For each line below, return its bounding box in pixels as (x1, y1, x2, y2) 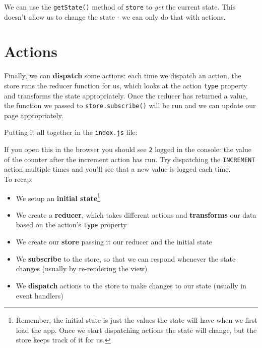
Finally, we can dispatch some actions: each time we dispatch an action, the (4, 70, 241, 81)
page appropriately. (4, 110, 63, 120)
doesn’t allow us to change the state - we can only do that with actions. (4, 11, 226, 22)
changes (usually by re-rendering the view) (16, 263, 148, 274)
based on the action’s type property (16, 219, 127, 230)
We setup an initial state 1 (16, 191, 100, 203)
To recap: (4, 174, 33, 184)
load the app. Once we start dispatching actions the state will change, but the (16, 324, 257, 335)
